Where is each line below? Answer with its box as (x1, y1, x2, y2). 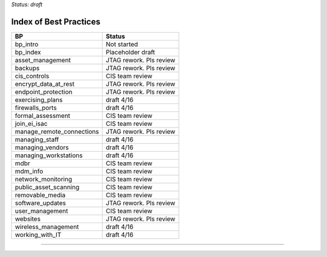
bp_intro (15, 40, 39, 48)
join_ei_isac (15, 119, 48, 128)
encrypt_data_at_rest (15, 79, 75, 88)
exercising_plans (15, 96, 63, 104)
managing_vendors (15, 143, 69, 151)
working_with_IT (15, 230, 62, 239)
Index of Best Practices (11, 16, 101, 27)
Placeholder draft (105, 48, 156, 56)
